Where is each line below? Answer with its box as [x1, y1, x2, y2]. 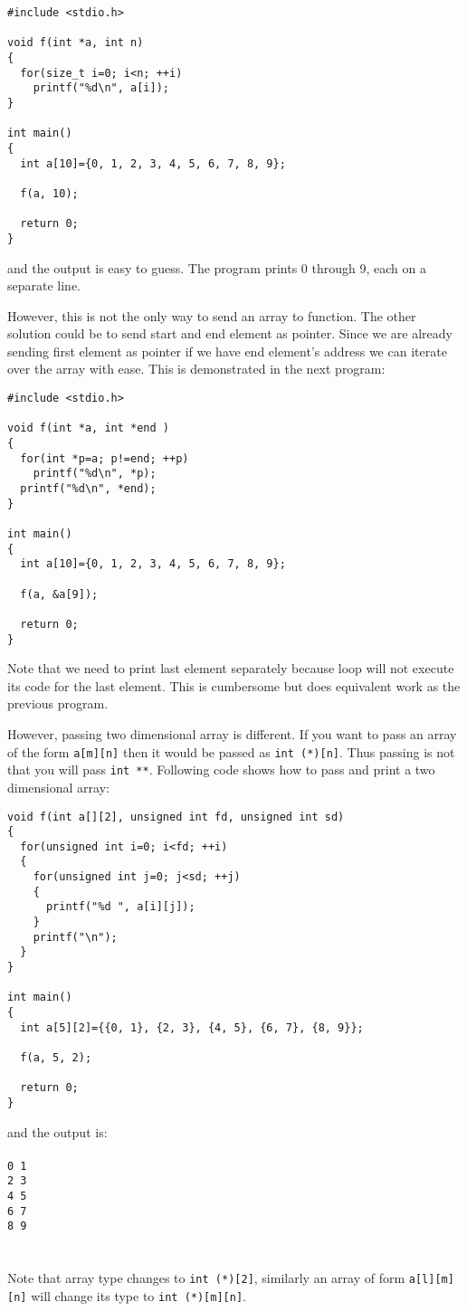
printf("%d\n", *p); [33, 467, 157, 480]
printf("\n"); [33, 930, 118, 944]
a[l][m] [408, 1273, 454, 1287]
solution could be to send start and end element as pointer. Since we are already [7, 324, 453, 343]
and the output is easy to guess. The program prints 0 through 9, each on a [7, 258, 426, 277]
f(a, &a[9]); [20, 587, 99, 601]
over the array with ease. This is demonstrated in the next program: [7, 359, 386, 378]
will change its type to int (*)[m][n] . [31, 1286, 246, 1305]
